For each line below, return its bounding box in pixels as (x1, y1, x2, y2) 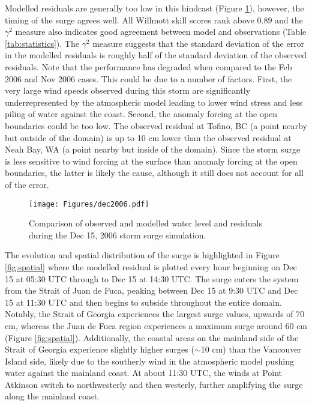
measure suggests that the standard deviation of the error (92, 37, 305, 49)
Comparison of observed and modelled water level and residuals (29, 217, 262, 229)
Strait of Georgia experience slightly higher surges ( (5, 343, 194, 356)
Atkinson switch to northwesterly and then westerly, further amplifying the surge (5, 378, 303, 390)
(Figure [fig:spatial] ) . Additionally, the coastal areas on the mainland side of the (5, 331, 299, 344)
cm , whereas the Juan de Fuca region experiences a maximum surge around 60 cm (5, 319, 308, 332)
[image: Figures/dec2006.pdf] (29, 199, 149, 208)
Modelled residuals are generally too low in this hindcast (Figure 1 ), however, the (5, 2, 304, 14)
